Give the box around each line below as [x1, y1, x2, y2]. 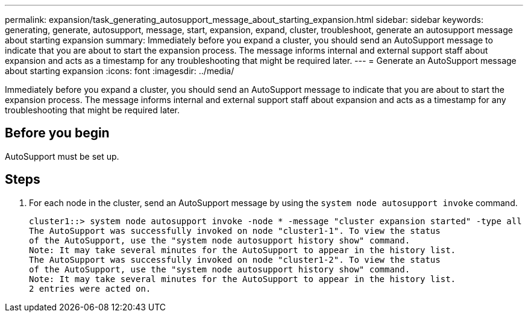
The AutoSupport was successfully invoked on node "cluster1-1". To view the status [29, 225, 441, 236]
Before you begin [5, 125, 110, 141]
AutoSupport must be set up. [5, 151, 119, 162]
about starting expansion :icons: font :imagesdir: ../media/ [5, 66, 234, 76]
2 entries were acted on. [29, 283, 151, 293]
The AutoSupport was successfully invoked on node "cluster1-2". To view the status [29, 254, 441, 265]
